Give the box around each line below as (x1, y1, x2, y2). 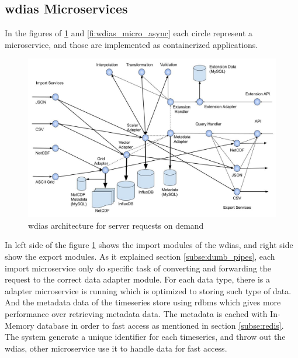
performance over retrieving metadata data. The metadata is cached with (5, 307, 268, 319)
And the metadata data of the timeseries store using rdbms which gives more (5, 296, 281, 308)
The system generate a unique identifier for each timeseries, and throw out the (5, 331, 286, 343)
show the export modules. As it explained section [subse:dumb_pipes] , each (5, 250, 275, 262)
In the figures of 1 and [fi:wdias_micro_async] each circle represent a (5, 27, 253, 39)
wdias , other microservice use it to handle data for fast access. (5, 342, 227, 354)
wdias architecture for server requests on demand (28, 219, 204, 231)
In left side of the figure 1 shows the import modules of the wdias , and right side (5, 239, 293, 251)
